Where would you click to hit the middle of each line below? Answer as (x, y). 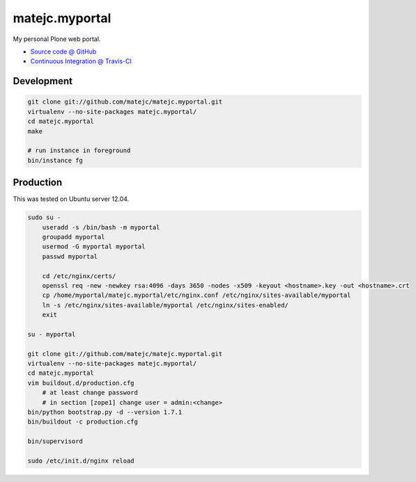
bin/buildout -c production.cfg (83, 422)
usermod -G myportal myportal (94, 247)
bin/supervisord (55, 441)
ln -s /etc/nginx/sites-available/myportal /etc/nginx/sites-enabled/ (165, 305)
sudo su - (44, 218)
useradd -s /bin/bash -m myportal (101, 227)
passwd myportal (70, 256)
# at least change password (90, 393)
